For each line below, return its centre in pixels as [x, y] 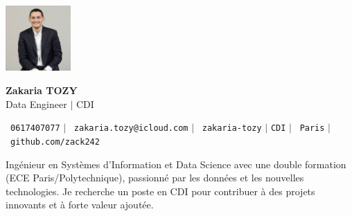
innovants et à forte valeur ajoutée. [80, 205]
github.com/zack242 [55, 142]
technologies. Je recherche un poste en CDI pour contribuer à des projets [160, 191]
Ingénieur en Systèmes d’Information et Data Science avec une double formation [176, 164]
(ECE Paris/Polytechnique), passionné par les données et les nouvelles [155, 178]
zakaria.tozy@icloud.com [131, 128]
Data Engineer [36, 103]
